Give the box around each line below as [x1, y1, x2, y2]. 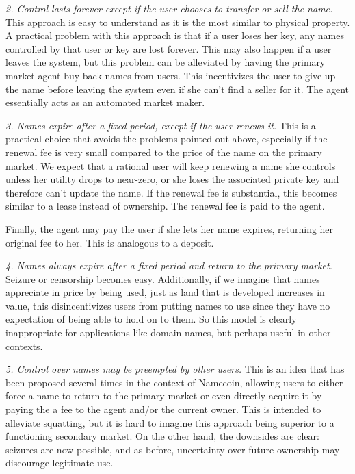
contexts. [5, 338, 43, 353]
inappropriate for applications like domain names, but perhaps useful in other [5, 325, 331, 340]
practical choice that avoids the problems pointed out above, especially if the [5, 132, 328, 146]
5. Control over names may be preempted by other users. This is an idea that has [5, 362, 345, 376]
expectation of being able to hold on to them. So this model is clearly [5, 312, 297, 326]
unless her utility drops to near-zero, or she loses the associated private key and [5, 172, 339, 186]
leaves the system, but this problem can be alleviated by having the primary [5, 55, 326, 69]
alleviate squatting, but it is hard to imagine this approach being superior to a [5, 415, 334, 429]
